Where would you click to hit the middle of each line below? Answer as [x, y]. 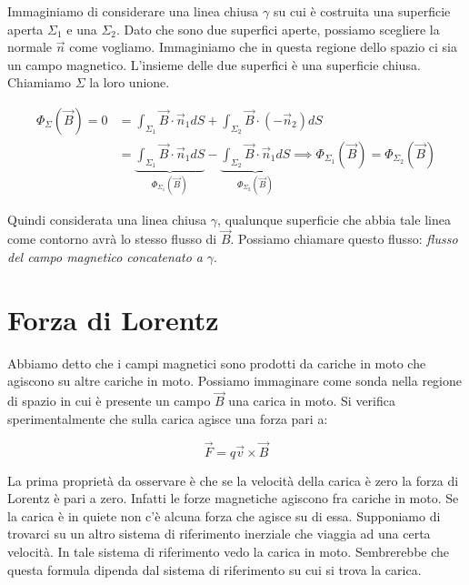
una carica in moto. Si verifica [312, 401]
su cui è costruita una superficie [362, 11]
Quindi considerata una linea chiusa [107, 219]
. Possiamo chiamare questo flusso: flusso [344, 239]
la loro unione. [130, 82]
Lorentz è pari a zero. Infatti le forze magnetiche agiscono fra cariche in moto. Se [233, 498]
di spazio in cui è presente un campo [109, 401]
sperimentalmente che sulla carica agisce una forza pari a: [168, 418]
